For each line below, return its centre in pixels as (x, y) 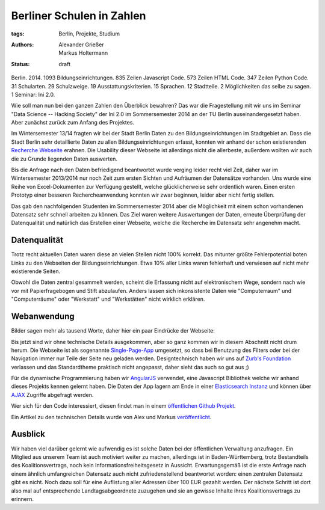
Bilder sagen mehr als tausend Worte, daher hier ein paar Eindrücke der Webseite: (113, 331)
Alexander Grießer (82, 45)
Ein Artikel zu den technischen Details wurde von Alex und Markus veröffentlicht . (111, 417)
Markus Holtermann (83, 53)
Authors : (23, 45)
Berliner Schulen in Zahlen (79, 16)
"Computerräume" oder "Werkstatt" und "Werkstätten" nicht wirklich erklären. (108, 299)
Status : (20, 64)
